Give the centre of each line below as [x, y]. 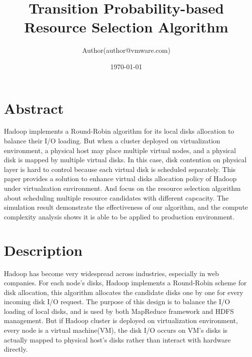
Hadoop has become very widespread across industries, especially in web [111, 273]
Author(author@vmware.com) [126, 50]
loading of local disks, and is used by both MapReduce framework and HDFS [119, 311]
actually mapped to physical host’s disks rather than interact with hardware [117, 339]
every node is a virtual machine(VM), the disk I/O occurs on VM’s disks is [116, 330]
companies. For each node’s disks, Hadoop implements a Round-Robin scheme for [125, 283]
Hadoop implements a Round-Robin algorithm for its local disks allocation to [119, 131]
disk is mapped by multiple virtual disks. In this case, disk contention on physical [125, 160]
